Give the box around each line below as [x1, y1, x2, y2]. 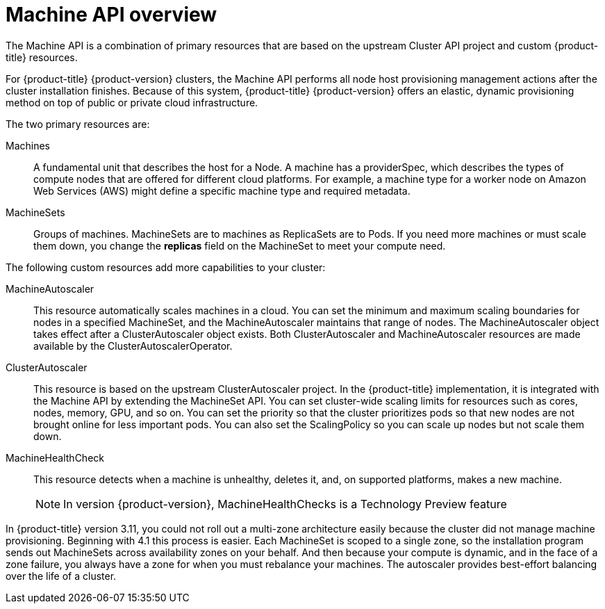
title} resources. [6, 51, 78, 63]
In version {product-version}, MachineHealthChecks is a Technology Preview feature [63, 496, 507, 511]
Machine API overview [6, 3, 217, 26]
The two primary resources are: [6, 117, 150, 130]
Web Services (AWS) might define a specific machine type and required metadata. [33, 184, 411, 197]
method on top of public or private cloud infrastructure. [6, 96, 258, 108]
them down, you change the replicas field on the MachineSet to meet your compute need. [33, 239, 446, 252]
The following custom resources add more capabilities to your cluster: [6, 261, 326, 273]
